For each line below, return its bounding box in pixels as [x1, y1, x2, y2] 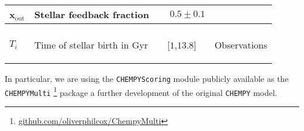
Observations [214, 38, 268, 51]
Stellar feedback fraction [34, 8, 149, 21]
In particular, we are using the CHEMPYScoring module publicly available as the [5, 73, 289, 84]
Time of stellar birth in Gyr [34, 38, 148, 51]
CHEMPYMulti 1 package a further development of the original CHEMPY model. [5, 84, 278, 98]
